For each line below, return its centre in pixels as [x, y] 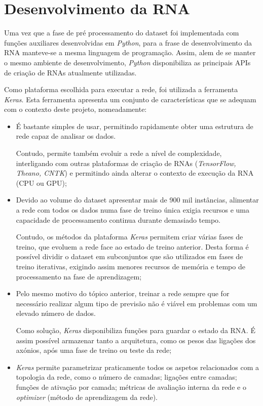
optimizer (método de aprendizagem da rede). [87, 397]
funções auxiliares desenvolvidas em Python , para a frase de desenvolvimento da [128, 42]
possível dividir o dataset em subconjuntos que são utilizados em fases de [129, 256]
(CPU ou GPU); [41, 182]
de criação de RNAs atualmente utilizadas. [70, 72]
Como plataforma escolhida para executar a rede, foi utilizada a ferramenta [121, 89]
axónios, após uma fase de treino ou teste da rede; [94, 350]
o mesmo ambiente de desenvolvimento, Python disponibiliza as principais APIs [127, 62]
